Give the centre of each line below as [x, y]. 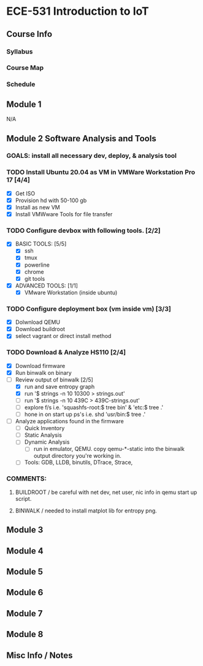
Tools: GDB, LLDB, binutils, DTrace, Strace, [79, 463]
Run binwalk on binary [43, 372]
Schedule [21, 84]
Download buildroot [40, 329]
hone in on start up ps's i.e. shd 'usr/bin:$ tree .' [85, 414]
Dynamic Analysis [47, 442]
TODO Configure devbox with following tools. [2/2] [83, 230]
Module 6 [25, 593]
